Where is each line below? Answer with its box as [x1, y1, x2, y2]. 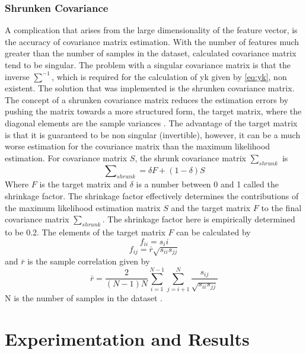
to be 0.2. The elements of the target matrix [5, 225, 165, 238]
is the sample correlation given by [27, 255, 150, 267]
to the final [261, 201, 302, 213]
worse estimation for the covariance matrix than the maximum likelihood [5, 140, 270, 152]
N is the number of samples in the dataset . [5, 292, 162, 304]
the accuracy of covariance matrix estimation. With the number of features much [5, 35, 299, 47]
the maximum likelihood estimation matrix [5, 201, 161, 213]
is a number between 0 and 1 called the [136, 178, 279, 190]
